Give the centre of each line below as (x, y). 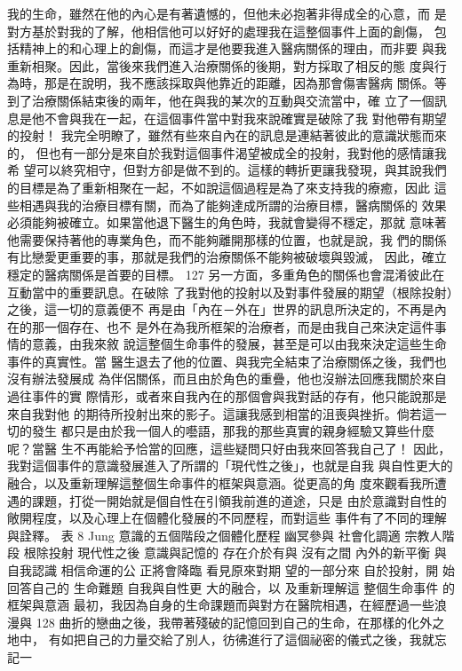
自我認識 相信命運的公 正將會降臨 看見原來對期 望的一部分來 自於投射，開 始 (231, 570)
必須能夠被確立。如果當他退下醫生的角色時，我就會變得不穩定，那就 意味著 (227, 222)
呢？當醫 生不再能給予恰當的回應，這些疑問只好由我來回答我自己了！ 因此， (229, 448)
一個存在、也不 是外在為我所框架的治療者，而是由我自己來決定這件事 (245, 326)
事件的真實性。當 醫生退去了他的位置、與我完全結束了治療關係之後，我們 (221, 361)
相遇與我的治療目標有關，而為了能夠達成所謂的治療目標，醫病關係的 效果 (233, 205)
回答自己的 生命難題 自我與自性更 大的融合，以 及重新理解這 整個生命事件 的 (231, 587)
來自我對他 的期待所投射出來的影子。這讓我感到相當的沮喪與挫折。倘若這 (221, 413)
